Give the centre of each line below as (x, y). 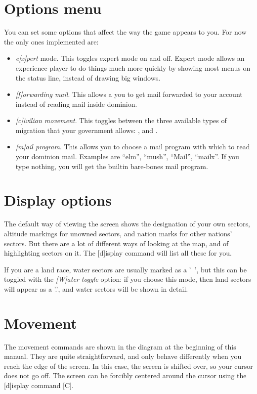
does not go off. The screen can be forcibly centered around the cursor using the (125, 375)
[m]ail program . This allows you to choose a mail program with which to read (133, 147)
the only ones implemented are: (51, 41)
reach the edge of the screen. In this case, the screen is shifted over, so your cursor (128, 366)
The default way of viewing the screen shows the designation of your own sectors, (127, 224)
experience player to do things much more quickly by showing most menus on (133, 67)
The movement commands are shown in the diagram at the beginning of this (120, 346)
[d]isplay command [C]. (39, 385)
